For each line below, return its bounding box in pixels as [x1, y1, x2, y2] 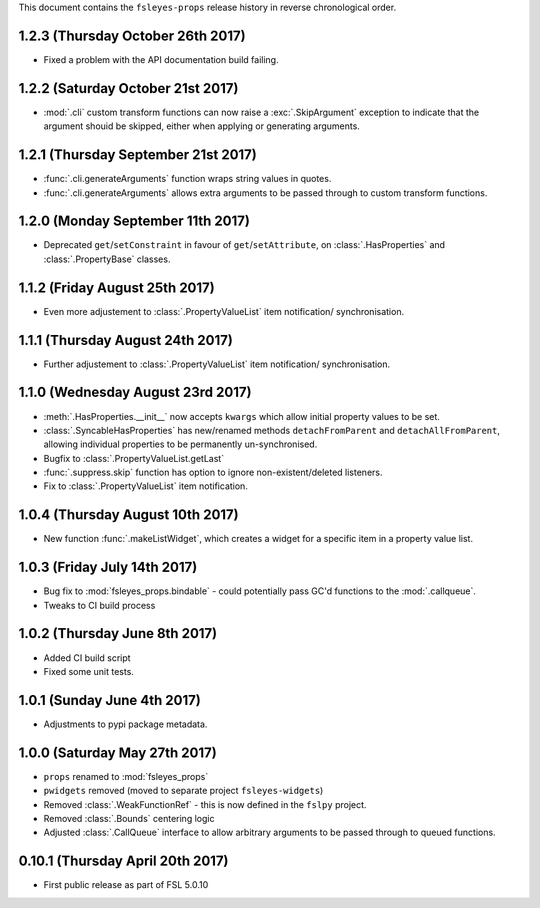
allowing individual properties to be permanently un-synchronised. [43, 438, 318, 450]
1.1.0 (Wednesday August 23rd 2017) [18, 384, 252, 401]
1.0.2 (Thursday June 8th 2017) [18, 625, 218, 642]
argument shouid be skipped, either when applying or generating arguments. [43, 120, 360, 132]
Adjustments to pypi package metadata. [43, 718, 208, 730]
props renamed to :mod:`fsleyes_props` [43, 770, 209, 782]
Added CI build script [43, 651, 131, 664]
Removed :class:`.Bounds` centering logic [43, 812, 215, 824]
